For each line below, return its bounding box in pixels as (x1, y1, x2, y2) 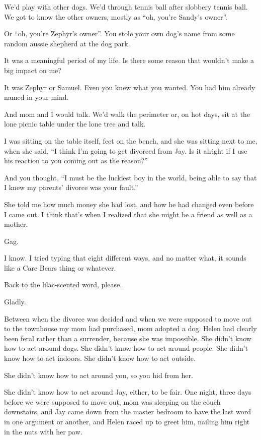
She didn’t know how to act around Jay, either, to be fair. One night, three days (4, 387, 251, 397)
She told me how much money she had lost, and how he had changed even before (4, 199, 254, 209)
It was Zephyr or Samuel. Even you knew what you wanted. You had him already (4, 82, 255, 92)
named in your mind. (4, 92, 69, 102)
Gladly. (4, 296, 26, 307)
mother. (4, 219, 28, 229)
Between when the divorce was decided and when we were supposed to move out (4, 313, 252, 324)
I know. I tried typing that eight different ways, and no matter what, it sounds (4, 253, 246, 263)
